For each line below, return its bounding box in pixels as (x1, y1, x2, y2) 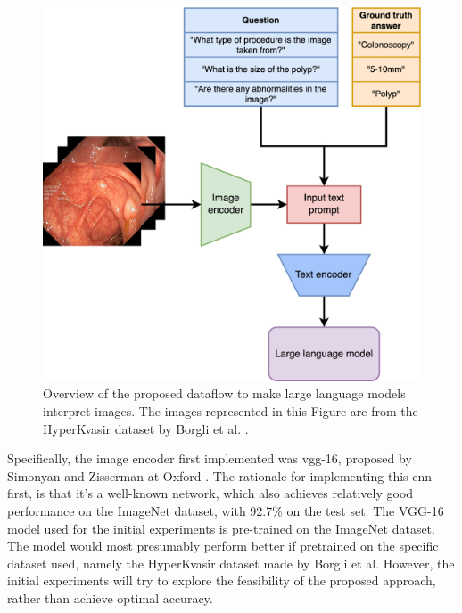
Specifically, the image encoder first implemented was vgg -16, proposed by (7, 449, 412, 468)
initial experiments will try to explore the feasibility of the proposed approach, (7, 571, 436, 590)
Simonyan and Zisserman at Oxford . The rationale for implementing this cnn (7, 466, 433, 485)
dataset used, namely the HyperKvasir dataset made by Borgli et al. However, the (7, 553, 455, 572)
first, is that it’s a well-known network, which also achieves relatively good (7, 484, 414, 503)
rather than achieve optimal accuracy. (7, 588, 213, 607)
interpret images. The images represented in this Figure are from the (43, 402, 418, 421)
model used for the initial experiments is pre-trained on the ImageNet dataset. (7, 519, 435, 537)
